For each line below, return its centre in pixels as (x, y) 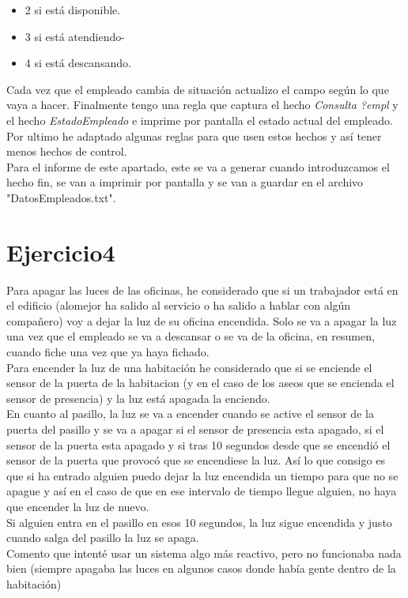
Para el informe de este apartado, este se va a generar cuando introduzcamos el (198, 166)
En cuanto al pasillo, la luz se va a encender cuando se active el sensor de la (190, 414)
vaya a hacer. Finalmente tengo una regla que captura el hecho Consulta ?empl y (202, 105)
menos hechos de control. (67, 151)
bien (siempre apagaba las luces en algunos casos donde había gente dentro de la (201, 568)
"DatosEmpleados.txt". (61, 197)
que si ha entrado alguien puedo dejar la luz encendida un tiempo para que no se (202, 475)
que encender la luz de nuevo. (78, 506)
